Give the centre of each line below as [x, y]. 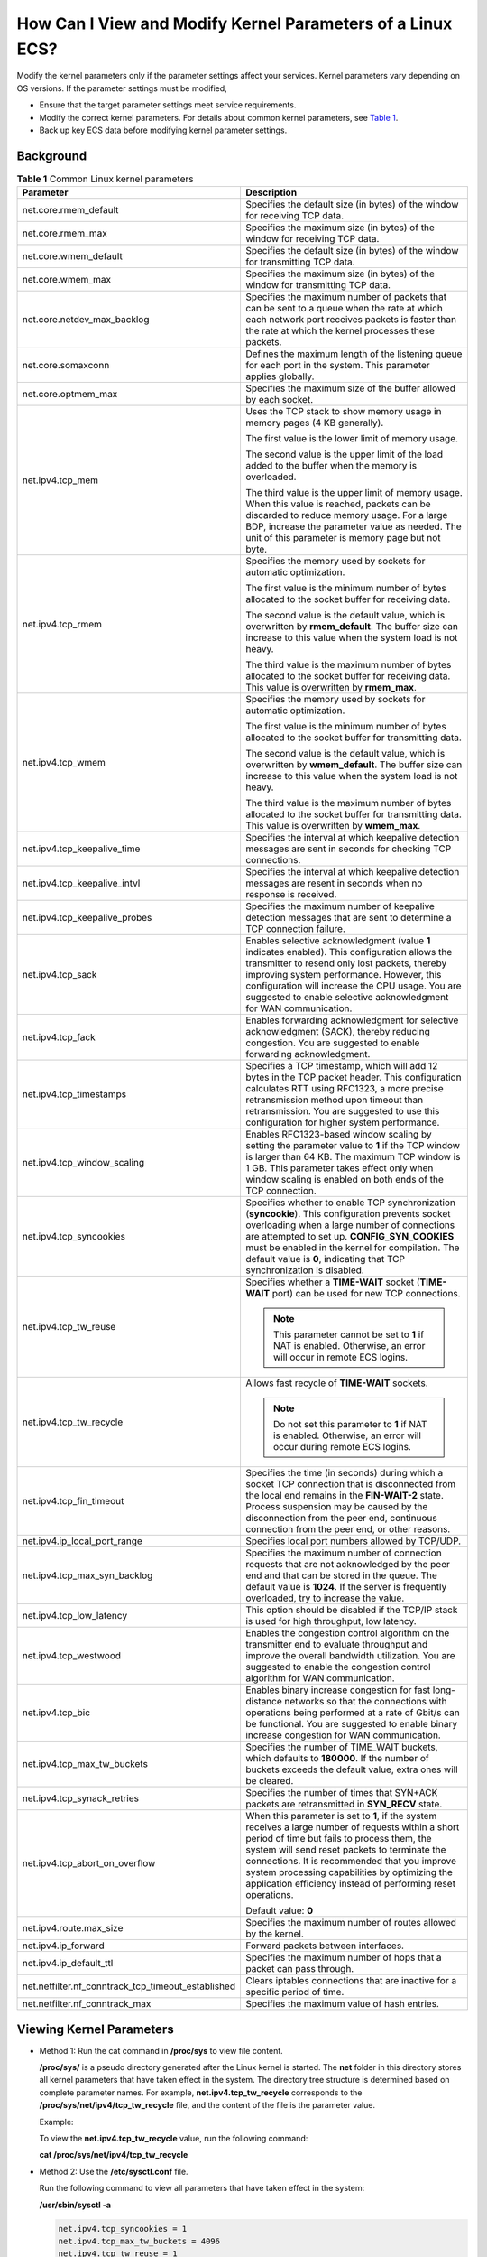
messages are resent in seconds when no [334, 883]
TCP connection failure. [295, 929]
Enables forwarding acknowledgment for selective [352, 1020]
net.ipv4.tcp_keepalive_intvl [81, 883]
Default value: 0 [279, 1911]
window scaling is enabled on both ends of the [344, 1180]
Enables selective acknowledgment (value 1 [338, 941]
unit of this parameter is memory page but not [343, 538]
